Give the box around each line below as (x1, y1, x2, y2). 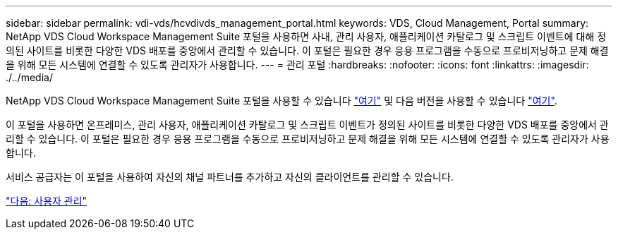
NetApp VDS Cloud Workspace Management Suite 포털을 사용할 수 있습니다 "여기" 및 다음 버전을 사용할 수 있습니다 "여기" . (6, 95, 557, 107)
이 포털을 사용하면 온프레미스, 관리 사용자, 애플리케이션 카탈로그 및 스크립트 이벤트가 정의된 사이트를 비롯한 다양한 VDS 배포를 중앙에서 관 (6, 119, 609, 131)
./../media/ (6, 71, 53, 83)
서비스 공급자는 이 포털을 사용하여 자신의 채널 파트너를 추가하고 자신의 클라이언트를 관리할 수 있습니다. (6, 171, 454, 183)
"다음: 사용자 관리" (6, 195, 87, 207)
